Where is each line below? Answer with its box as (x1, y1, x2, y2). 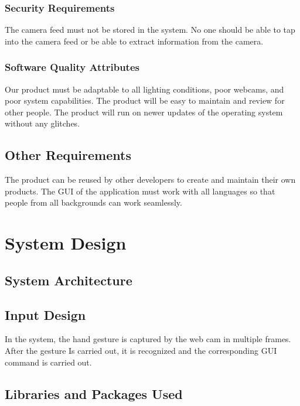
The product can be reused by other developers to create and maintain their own (5, 173, 296, 186)
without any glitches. (5, 117, 80, 129)
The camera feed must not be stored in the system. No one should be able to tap (5, 23, 295, 36)
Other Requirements (5, 146, 131, 164)
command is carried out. (5, 356, 92, 368)
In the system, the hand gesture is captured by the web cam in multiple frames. (5, 333, 291, 345)
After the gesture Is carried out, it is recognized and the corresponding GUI (5, 344, 277, 356)
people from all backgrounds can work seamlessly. (5, 196, 182, 209)
